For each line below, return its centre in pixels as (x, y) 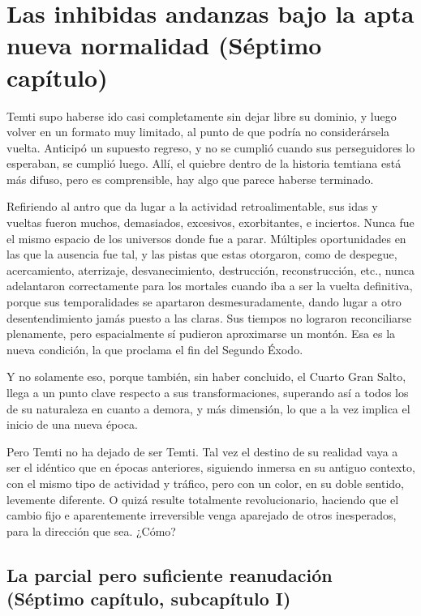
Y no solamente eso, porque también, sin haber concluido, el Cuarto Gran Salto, (206, 376)
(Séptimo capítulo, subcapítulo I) (149, 599)
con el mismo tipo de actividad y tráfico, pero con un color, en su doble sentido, (205, 483)
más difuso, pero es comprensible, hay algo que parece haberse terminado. (190, 179)
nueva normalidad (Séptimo (164, 45)
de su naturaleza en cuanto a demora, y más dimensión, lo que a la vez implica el (208, 408)
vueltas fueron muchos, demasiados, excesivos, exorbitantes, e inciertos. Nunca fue (210, 222)
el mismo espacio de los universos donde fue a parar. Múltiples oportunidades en (206, 238)
